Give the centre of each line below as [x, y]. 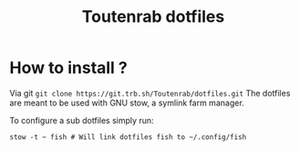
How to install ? [68, 68]
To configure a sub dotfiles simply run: [82, 120]
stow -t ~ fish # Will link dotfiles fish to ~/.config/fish [128, 137]
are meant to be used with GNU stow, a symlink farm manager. [127, 103]
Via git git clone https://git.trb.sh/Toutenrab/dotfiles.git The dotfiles [150, 93]
